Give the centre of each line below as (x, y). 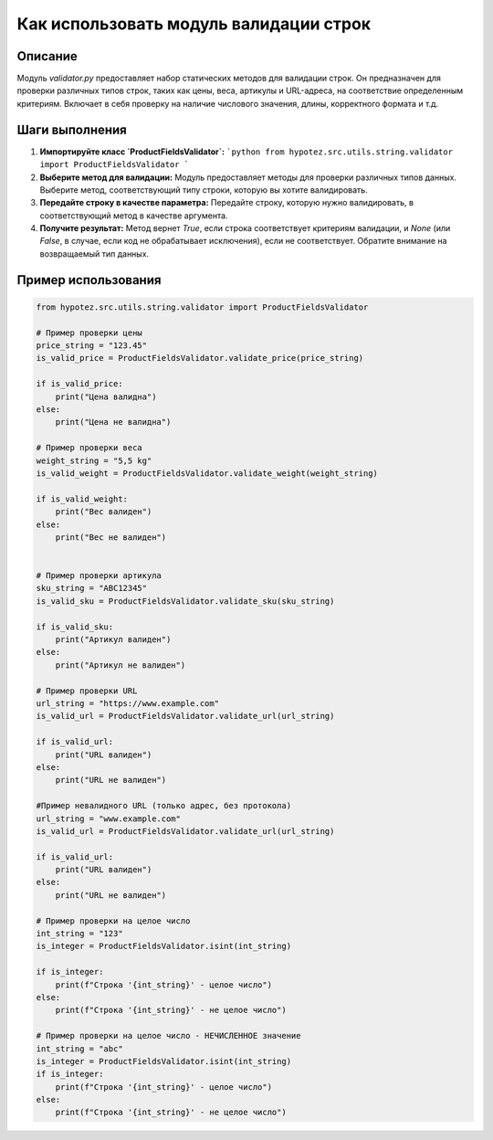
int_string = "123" (79, 934)
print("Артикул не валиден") (121, 665)
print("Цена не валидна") (113, 422)
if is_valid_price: (79, 384)
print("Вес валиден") (104, 512)
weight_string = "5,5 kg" (94, 460)
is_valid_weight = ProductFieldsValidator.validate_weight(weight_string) (207, 473)
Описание (47, 56)
